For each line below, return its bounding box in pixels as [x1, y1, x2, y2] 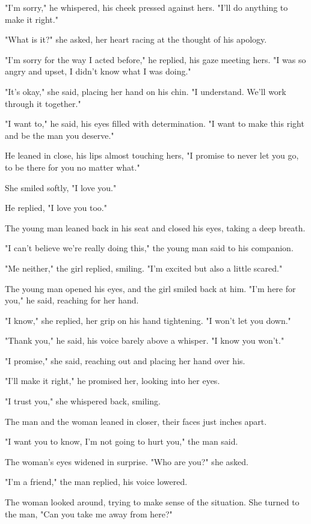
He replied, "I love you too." [5, 201, 107, 214]
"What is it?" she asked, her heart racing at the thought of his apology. [5, 33, 267, 46]
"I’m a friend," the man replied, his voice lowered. [5, 475, 188, 488]
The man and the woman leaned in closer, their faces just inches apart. [5, 415, 267, 427]
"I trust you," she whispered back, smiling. [5, 395, 161, 407]
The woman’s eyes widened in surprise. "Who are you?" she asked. [5, 455, 248, 468]
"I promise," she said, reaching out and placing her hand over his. [5, 354, 245, 367]
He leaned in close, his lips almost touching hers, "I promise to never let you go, [5, 149, 299, 162]
